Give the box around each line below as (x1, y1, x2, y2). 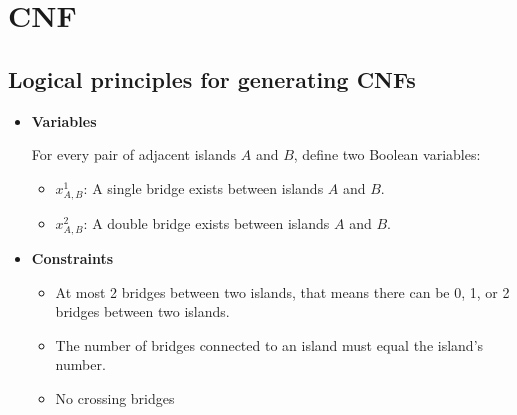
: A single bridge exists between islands (83, 177, 324, 198)
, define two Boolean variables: (293, 144, 481, 165)
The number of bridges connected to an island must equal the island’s (55, 334, 484, 355)
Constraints (31, 248, 114, 269)
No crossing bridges (55, 388, 175, 409)
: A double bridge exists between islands (83, 212, 330, 233)
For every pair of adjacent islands (31, 144, 237, 165)
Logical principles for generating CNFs (8, 63, 416, 94)
